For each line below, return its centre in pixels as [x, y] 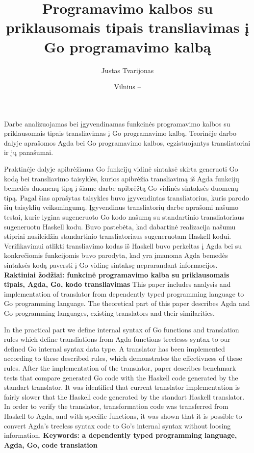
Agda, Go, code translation [51, 444]
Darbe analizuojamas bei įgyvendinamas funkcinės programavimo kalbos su [117, 123]
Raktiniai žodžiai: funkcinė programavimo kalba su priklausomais [117, 274]
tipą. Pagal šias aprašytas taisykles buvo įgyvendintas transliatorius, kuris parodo [127, 197]
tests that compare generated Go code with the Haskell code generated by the [121, 377]
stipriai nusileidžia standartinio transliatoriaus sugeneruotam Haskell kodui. [118, 236]
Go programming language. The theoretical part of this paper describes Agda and [127, 303]
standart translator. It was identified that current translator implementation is [122, 387]
